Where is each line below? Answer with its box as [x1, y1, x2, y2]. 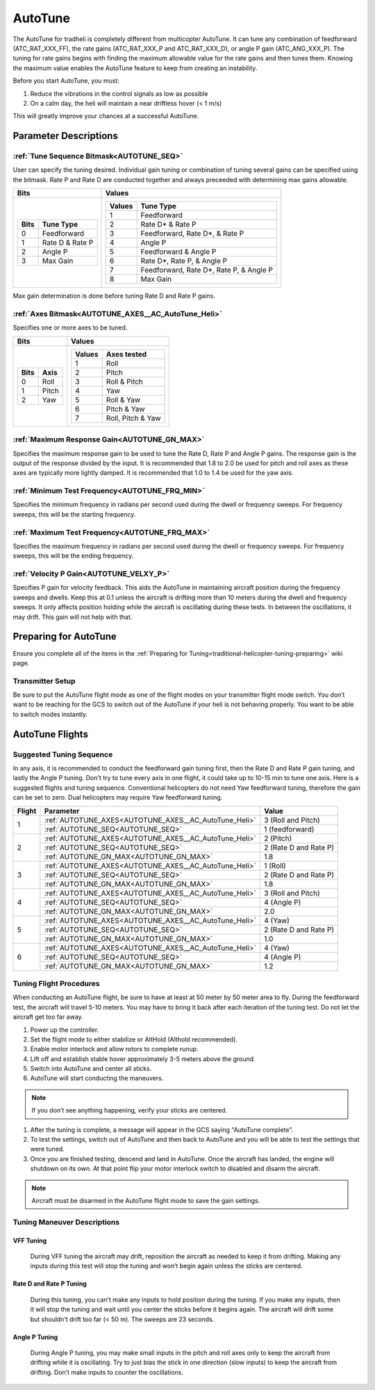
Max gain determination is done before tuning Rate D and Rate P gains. [12, 292, 215, 300]
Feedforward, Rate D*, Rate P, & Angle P [140, 265, 274, 275]
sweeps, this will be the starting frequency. [12, 510, 136, 518]
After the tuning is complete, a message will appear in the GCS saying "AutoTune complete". [30, 1125, 294, 1133]
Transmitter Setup [12, 676, 76, 686]
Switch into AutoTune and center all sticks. [30, 1065, 152, 1073]
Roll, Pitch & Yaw [106, 413, 161, 423]
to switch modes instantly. [12, 710, 88, 718]
